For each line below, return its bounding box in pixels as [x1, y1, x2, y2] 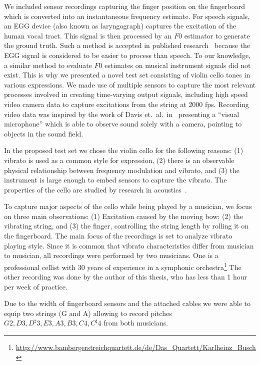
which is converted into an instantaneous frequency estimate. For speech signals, [4, 10, 250, 21]
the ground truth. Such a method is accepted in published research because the [4, 40, 250, 50]
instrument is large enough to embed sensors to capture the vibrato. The [4, 174, 227, 185]
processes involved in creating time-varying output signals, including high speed [4, 89, 248, 99]
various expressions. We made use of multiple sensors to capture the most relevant [4, 79, 256, 89]
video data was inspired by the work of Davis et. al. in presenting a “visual [4, 108, 239, 119]
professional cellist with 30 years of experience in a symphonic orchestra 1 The [4, 260, 241, 272]
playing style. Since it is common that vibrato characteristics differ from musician [4, 240, 254, 250]
